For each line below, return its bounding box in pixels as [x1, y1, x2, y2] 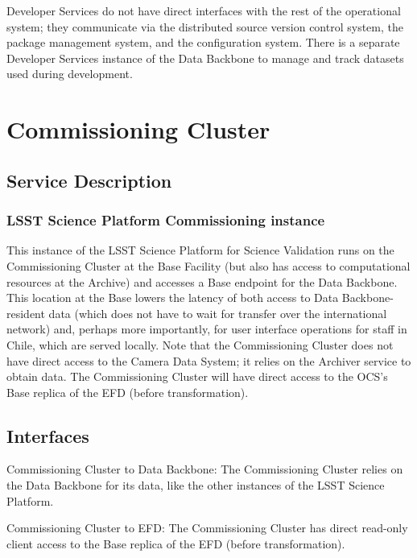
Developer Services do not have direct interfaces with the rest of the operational [6, 2, 401, 19]
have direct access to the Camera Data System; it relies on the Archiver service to [6, 352, 411, 369]
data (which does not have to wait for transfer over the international [48, 304, 387, 321]
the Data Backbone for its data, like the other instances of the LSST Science [6, 477, 385, 494]
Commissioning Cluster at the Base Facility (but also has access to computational [6, 257, 411, 274]
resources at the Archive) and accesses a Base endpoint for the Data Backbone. [6, 273, 398, 290]
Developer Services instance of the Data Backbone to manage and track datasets [6, 49, 404, 66]
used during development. [6, 65, 133, 82]
